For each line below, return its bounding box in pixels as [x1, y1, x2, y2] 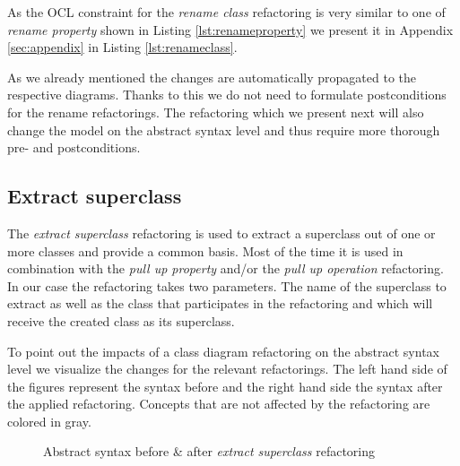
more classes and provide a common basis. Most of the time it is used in [7, 241, 404, 260]
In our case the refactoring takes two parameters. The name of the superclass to [7, 276, 447, 295]
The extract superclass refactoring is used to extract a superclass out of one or [7, 223, 436, 242]
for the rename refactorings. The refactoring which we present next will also [7, 102, 424, 121]
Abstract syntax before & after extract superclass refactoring [43, 442, 376, 461]
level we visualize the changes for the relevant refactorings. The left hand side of [7, 359, 447, 378]
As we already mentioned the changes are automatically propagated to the [7, 67, 417, 86]
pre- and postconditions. [7, 138, 141, 157]
